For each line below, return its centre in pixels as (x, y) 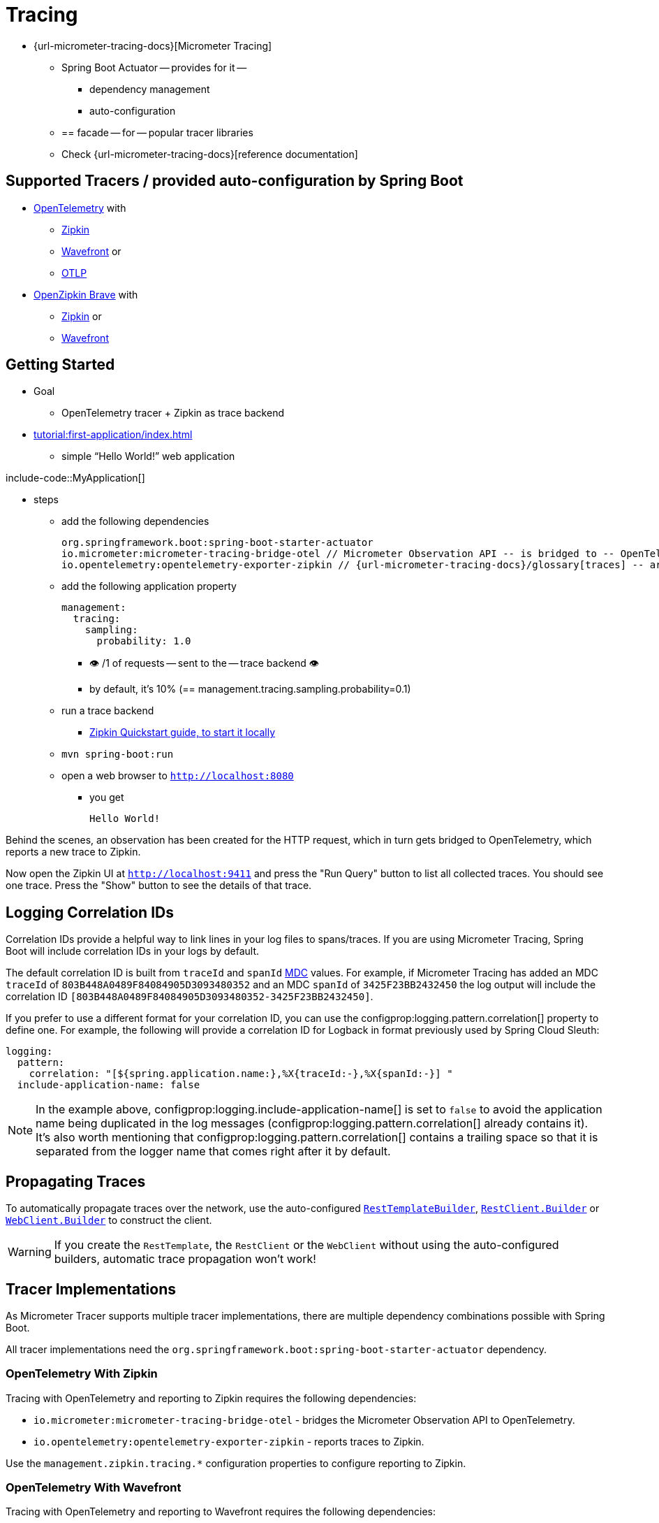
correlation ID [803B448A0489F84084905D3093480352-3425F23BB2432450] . (190, 997)
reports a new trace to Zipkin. (73, 852)
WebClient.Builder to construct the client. (109, 1220)
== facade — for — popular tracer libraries (157, 132)
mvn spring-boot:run (118, 755)
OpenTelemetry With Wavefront (94, 1488)
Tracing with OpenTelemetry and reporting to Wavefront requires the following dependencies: (221, 1512)
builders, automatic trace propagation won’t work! (185, 1259)
